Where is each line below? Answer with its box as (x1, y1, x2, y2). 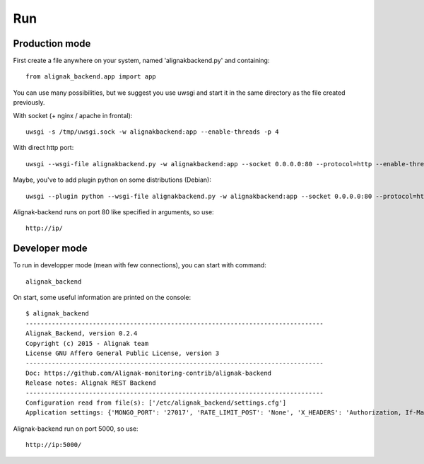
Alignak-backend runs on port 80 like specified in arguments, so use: (13, 207, 215, 216)
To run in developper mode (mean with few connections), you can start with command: (13, 261, 266, 269)
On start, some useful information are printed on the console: (13, 294, 191, 302)
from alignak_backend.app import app (25, 73, 157, 81)
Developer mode (13, 243, 88, 255)
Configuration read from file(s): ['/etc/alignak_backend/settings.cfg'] (25, 398, 287, 407)
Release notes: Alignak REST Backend (25, 379, 157, 387)
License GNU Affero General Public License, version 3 (25, 349, 220, 357)
